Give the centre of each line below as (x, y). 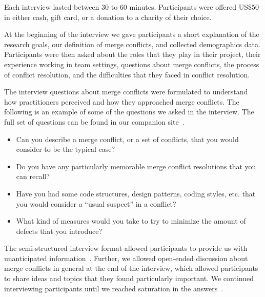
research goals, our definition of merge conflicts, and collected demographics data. (132, 44)
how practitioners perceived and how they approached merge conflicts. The (122, 101)
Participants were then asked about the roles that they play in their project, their (132, 54)
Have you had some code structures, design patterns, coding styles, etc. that (136, 193)
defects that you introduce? (59, 231)
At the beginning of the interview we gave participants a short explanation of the (132, 34)
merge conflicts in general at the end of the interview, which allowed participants (131, 268)
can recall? (33, 176)
